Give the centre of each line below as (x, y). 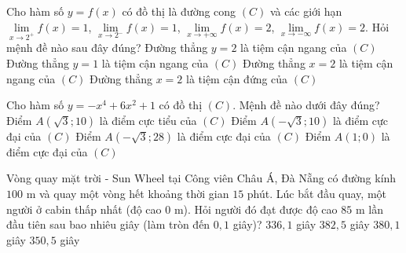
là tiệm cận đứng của (237, 78)
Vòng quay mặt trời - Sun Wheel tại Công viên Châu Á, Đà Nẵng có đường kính (201, 178)
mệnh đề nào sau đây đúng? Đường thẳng (107, 48)
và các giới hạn (306, 11)
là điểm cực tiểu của (148, 120)
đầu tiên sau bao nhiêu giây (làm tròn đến (108, 224)
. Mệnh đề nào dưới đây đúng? (306, 105)
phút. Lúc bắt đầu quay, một (317, 193)
